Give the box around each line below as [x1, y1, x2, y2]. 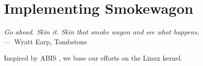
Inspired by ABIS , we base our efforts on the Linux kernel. [4, 53, 183, 63]
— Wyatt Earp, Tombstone [4, 36, 87, 46]
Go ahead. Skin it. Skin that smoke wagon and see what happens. [4, 27, 200, 37]
